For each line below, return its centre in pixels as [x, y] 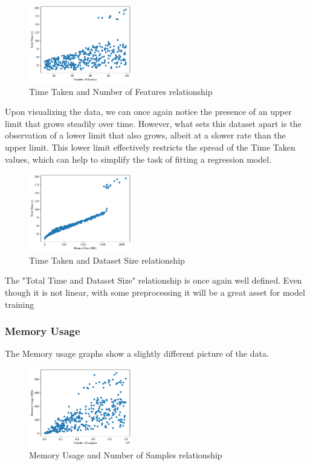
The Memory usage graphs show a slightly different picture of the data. [137, 353]
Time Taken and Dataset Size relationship [107, 260]
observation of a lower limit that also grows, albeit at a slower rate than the [145, 135]
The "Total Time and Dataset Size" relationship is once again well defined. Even [153, 280]
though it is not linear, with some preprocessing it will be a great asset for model [155, 292]
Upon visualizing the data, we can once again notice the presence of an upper [148, 112]
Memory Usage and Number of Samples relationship [126, 454]
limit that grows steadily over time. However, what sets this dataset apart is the [153, 123]
